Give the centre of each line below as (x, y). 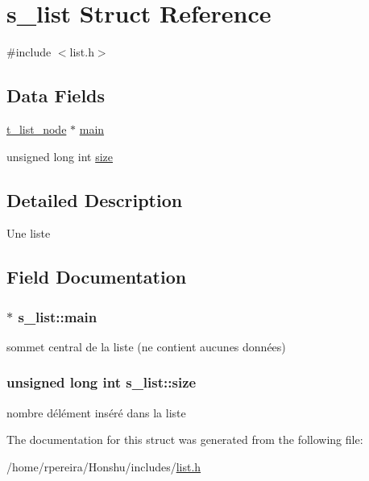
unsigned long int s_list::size (102, 382)
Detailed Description (95, 199)
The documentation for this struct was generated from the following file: (185, 440)
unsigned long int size (60, 156)
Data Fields (56, 95)
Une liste (29, 233)
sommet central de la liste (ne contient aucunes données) (146, 346)
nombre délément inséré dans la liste (96, 412)
